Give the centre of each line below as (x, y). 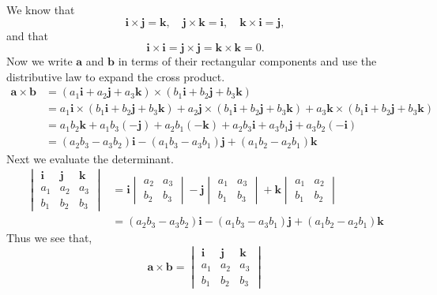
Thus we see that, (49, 238)
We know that (41, 9)
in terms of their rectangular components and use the (247, 61)
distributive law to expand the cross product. (116, 76)
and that (27, 35)
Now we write (40, 61)
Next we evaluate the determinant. (90, 158)
